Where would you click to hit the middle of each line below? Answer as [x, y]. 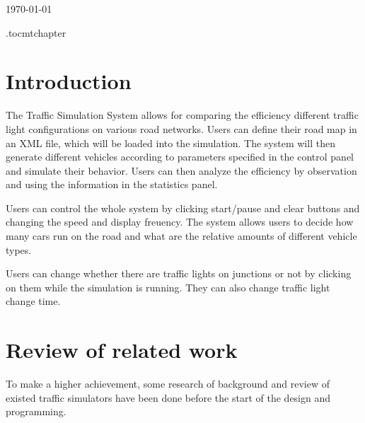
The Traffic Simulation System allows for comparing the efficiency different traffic [182, 115]
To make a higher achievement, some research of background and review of [168, 384]
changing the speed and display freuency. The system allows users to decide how [180, 222]
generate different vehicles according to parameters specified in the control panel [180, 157]
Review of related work [122, 350]
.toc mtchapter [36, 32]
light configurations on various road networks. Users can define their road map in [181, 128]
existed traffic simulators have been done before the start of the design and [168, 397]
